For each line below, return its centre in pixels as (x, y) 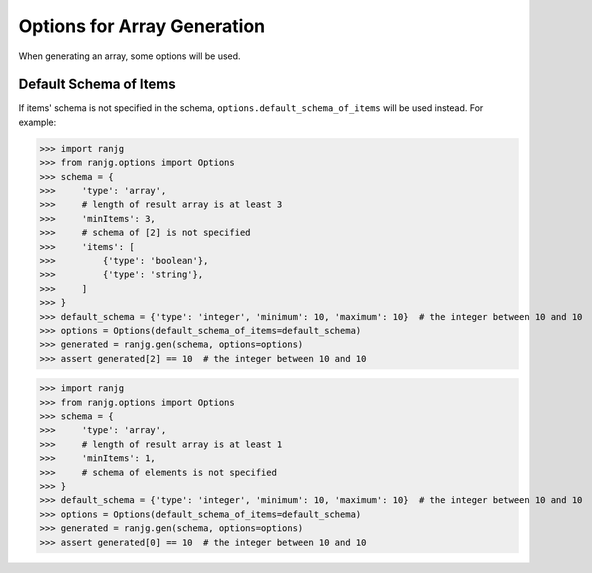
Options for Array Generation (142, 26)
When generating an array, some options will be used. (129, 56)
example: (37, 122)
